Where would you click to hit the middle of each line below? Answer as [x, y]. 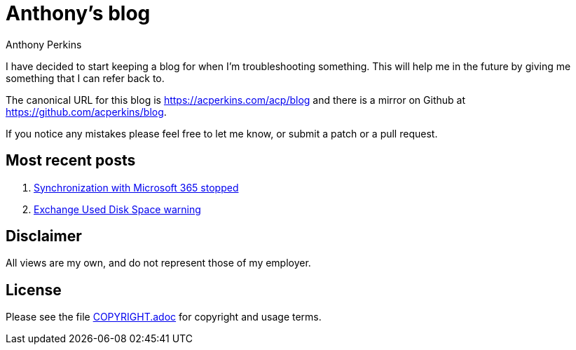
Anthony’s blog [78, 13]
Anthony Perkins [44, 44]
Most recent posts [71, 161]
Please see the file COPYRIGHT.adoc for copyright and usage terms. [164, 317]
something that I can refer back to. [85, 78]
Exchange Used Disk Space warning [117, 209]
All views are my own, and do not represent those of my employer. [158, 263]
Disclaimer [44, 236]
